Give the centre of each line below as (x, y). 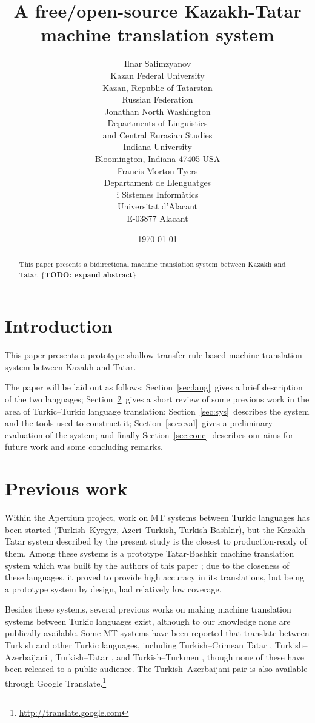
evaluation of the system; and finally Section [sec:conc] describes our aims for (149, 434)
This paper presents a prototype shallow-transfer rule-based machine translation (154, 355)
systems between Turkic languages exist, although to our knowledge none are (148, 621)
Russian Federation (157, 99)
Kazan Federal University (157, 75)
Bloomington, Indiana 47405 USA (157, 159)
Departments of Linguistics (157, 123)
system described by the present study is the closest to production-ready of (167, 541)
